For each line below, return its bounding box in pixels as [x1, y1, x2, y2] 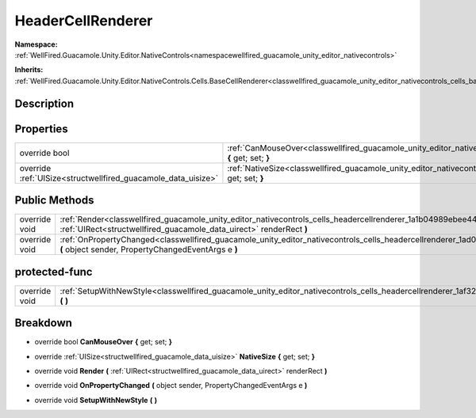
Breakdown [14, 317, 73, 330]
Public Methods [14, 194, 94, 207]
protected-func [14, 265, 93, 279]
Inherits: [14, 65, 44, 74]
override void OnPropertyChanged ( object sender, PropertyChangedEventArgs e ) [34, 381, 308, 390]
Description [14, 97, 75, 110]
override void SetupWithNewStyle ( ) [34, 395, 158, 405]
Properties [14, 122, 68, 135]
